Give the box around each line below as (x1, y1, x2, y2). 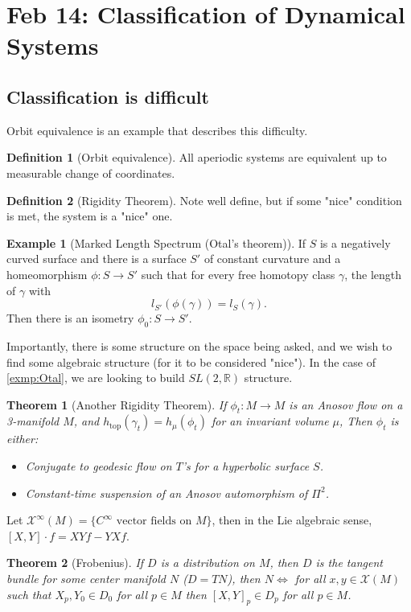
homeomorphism (6, 265, 88, 282)
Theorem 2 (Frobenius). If (6, 554, 144, 571)
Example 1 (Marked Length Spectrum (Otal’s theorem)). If (6, 234, 306, 251)
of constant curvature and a (203, 250, 341, 267)
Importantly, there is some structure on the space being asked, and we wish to (6, 337, 393, 354)
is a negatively (319, 234, 391, 251)
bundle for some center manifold (6, 570, 166, 587)
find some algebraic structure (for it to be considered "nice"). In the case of (6, 353, 376, 370)
